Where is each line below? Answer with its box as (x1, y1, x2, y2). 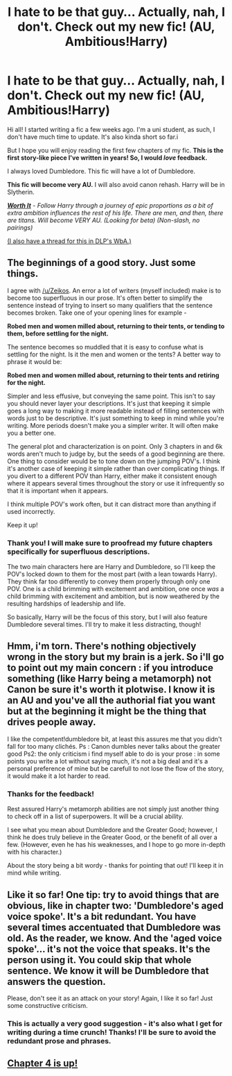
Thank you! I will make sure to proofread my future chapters (7, 538, 213, 547)
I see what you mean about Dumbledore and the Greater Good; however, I (7, 826, 218, 834)
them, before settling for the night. (7, 329, 109, 338)
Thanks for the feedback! (7, 789, 95, 799)
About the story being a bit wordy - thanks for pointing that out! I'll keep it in (7, 861, 224, 870)
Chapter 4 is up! (7, 1057, 78, 1070)
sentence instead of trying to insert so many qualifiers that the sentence (7, 301, 213, 309)
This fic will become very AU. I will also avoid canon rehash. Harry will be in (7, 180, 225, 188)
